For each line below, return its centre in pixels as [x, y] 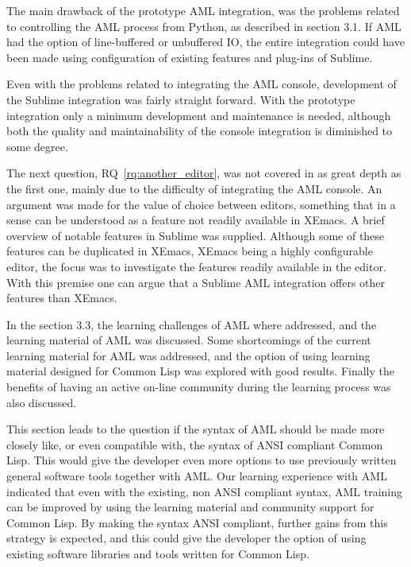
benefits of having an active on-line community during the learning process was [199, 387]
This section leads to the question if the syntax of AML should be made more [196, 429]
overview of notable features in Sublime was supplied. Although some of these [196, 235]
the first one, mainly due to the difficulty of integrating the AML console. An [194, 188]
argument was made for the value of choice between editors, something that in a [201, 204]
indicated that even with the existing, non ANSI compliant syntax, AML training [204, 491]
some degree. [37, 146]
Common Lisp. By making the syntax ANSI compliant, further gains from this [197, 522]
